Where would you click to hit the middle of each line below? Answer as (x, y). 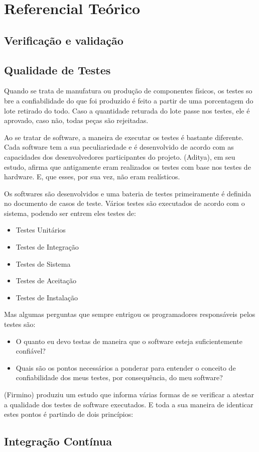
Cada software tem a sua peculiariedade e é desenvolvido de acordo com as (119, 147)
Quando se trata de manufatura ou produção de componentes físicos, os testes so (128, 91)
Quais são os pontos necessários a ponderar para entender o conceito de (126, 367)
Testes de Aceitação (46, 280)
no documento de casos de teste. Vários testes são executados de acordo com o (124, 203)
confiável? (31, 351)
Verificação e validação (64, 40)
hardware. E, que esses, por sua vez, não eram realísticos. (92, 177)
